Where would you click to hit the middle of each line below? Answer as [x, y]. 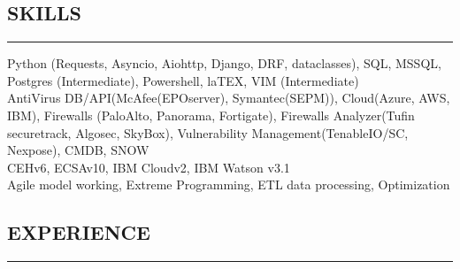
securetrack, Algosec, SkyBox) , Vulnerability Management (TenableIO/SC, [208, 132]
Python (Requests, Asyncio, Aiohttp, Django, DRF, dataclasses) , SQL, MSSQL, [224, 63]
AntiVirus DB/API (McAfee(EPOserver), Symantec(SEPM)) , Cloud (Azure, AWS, [229, 98]
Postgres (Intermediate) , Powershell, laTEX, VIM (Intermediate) [183, 80]
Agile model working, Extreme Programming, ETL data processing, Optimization [229, 184]
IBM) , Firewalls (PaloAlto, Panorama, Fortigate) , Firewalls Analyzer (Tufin [211, 115]
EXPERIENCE [79, 232]
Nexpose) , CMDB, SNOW [78, 150]
